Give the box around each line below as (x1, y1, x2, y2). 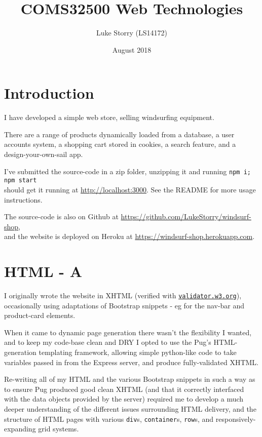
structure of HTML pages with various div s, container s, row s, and (4, 413, 214, 424)
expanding (4, 423, 36, 434)
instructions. (4, 194, 43, 205)
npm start (4, 177, 37, 184)
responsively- (215, 413, 256, 424)
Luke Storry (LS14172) (96, 27, 168, 38)
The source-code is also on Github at (4, 211, 119, 222)
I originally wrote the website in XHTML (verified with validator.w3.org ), (4, 290, 242, 301)
